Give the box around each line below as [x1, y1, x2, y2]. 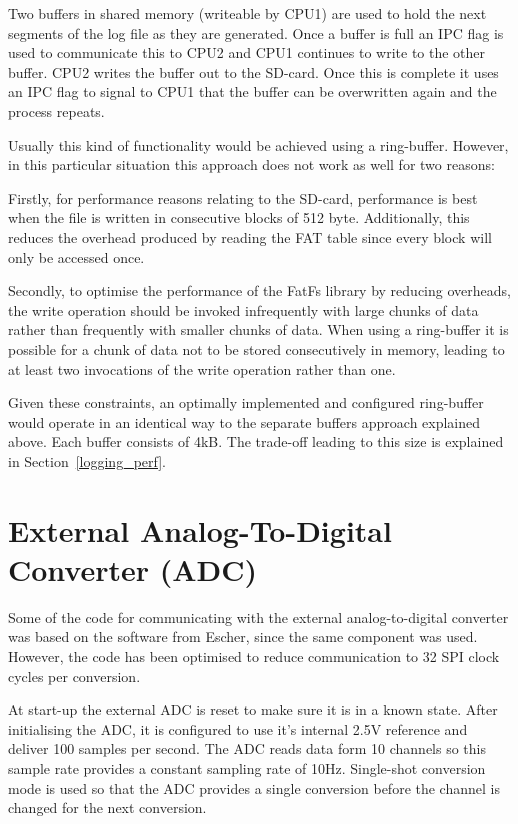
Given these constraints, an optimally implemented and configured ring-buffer [8, 392, 484, 413]
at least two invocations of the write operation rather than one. [8, 358, 396, 379]
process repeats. [8, 100, 105, 121]
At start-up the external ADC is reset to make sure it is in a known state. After [8, 699, 498, 720]
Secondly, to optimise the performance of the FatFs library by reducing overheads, [8, 280, 511, 301]
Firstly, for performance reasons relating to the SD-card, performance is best [8, 187, 478, 208]
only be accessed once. [8, 246, 145, 267]
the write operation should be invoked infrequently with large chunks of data [8, 299, 479, 320]
